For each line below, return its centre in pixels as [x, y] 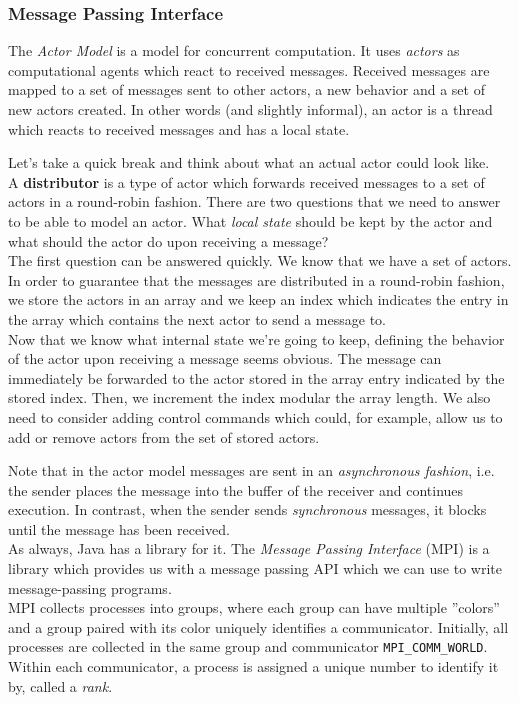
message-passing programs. [90, 587]
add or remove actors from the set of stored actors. [164, 436]
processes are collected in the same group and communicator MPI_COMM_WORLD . [248, 646]
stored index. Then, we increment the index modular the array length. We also [249, 397]
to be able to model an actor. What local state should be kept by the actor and [250, 220]
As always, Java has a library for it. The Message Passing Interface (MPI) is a [249, 548]
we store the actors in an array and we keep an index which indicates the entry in [258, 299]
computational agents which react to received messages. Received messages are [249, 69]
